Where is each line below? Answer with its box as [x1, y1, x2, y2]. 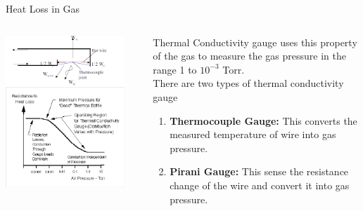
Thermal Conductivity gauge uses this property [153, 34, 357, 49]
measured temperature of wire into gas [170, 127, 336, 142]
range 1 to [153, 62, 197, 76]
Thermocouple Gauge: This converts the [170, 113, 357, 128]
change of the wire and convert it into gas [170, 177, 350, 192]
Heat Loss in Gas [6, 1, 80, 15]
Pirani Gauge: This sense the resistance [170, 164, 349, 179]
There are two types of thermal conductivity [153, 76, 344, 90]
